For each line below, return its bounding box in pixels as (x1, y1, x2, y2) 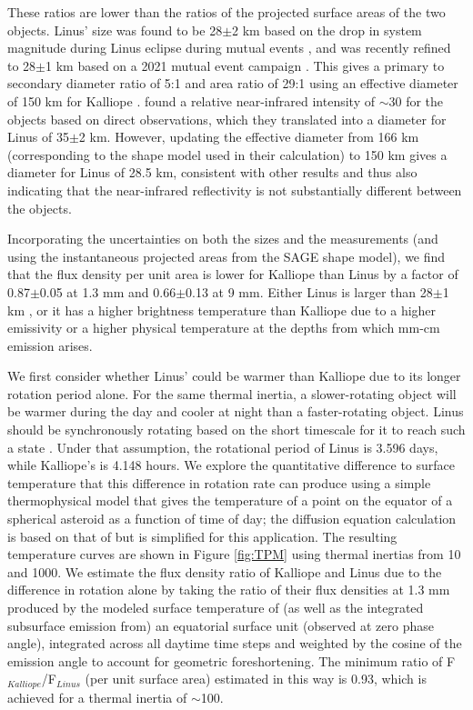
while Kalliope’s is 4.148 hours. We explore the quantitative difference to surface (7, 455, 456, 475)
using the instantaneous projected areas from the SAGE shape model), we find (7, 246, 446, 265)
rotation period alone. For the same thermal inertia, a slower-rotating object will (7, 384, 457, 403)
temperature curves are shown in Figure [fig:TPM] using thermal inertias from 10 (7, 545, 461, 564)
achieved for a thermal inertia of (7, 687, 187, 706)
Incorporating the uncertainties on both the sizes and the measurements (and (7, 229, 438, 248)
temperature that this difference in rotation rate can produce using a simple (7, 473, 431, 492)
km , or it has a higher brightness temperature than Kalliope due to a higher (7, 300, 437, 319)
